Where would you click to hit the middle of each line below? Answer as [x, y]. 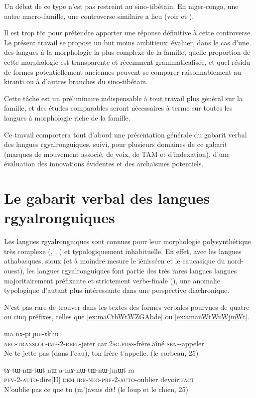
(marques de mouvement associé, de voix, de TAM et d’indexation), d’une [117, 154]
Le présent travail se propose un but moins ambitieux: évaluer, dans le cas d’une [127, 42]
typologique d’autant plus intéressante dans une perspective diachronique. [117, 290]
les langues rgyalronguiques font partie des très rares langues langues [132, 270]
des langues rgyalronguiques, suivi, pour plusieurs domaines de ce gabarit [116, 144]
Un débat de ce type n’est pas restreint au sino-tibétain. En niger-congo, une [121, 6]
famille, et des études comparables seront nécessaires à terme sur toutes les [118, 108]
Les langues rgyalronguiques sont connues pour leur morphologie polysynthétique [128, 241]
